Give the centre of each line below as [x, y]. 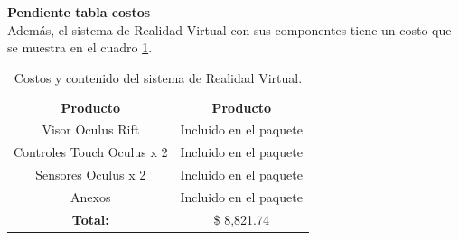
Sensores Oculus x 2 [91, 175]
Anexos [91, 197]
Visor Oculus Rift [91, 129]
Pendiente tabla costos [79, 12]
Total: [90, 219]
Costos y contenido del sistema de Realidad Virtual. [158, 77]
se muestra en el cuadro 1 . [80, 47]
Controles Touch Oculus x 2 [91, 152]
